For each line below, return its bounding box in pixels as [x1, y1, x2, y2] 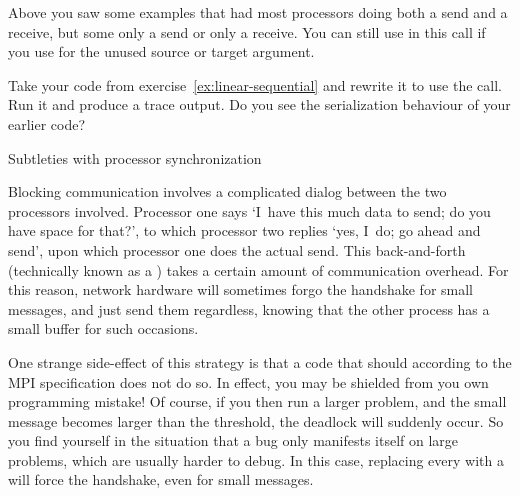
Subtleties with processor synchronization [8, 147, 262, 168]
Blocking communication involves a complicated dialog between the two [8, 181, 447, 202]
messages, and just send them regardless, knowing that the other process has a [8, 298, 490, 319]
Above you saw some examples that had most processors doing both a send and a [8, 2, 508, 22]
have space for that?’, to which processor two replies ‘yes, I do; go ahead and [8, 220, 481, 241]
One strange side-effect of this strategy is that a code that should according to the [8, 351, 512, 372]
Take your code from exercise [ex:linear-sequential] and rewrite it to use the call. [8, 74, 502, 95]
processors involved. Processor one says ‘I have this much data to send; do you [8, 200, 491, 221]
